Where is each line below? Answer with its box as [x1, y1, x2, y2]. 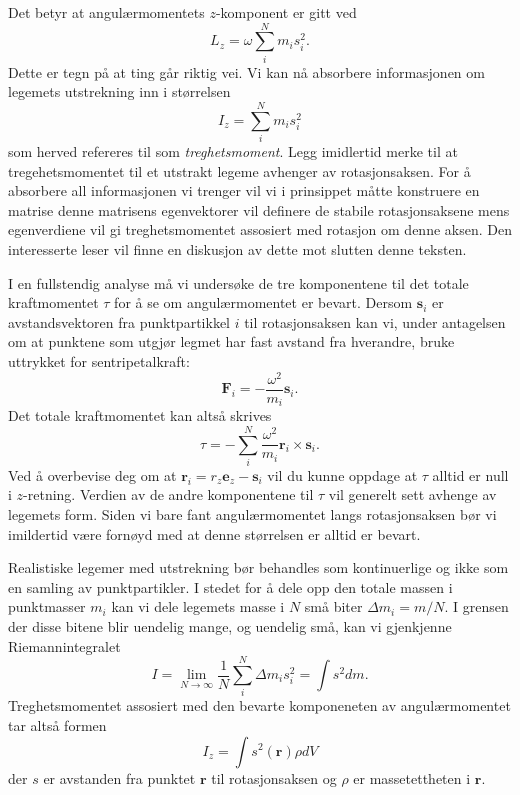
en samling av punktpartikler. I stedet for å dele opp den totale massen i [8, 576, 453, 597]
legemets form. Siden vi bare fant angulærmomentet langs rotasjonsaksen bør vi [8, 504, 497, 525]
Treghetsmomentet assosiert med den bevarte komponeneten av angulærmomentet [8, 695, 511, 716]
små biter [304, 596, 363, 617]
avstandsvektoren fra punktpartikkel [8, 311, 230, 332]
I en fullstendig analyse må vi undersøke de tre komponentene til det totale [8, 272, 469, 293]
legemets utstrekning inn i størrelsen [8, 81, 231, 102]
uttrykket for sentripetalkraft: [8, 350, 190, 371]
